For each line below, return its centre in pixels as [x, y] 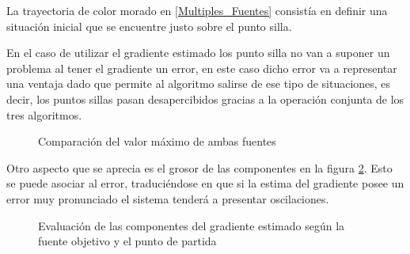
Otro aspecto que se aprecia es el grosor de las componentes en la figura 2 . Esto [199, 167]
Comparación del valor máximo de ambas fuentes [157, 141]
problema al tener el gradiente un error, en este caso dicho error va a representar [202, 68]
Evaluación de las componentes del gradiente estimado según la [192, 225]
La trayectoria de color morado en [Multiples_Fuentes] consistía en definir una [197, 10]
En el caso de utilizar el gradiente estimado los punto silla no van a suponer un [198, 53]
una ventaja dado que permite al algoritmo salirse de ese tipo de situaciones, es [199, 83]
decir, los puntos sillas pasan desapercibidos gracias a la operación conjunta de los [205, 99]
